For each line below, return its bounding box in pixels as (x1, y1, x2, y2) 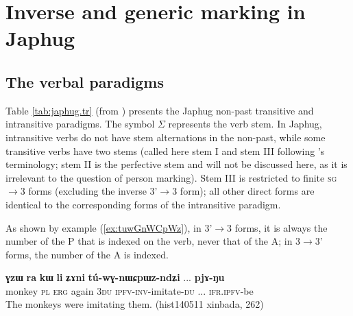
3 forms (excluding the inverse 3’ (20, 184, 158, 198)
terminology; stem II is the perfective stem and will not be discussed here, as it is (5, 157, 348, 171)
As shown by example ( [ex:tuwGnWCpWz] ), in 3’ (5, 220, 212, 234)
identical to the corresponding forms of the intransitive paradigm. (5, 197, 281, 211)
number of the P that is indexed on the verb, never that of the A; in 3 (5, 234, 301, 248)
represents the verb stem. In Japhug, (168, 117, 322, 131)
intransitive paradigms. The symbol (5, 117, 155, 131)
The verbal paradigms (5, 71, 165, 92)
